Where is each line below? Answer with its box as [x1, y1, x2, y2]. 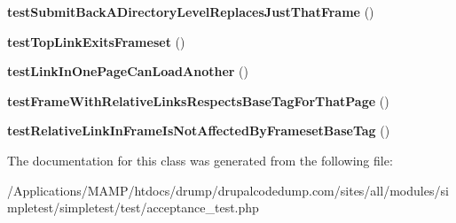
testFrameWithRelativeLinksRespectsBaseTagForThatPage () [7, 91, 389, 110]
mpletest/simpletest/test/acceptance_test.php [7, 198, 259, 217]
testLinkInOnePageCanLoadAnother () [7, 62, 248, 81]
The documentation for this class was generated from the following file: [7, 150, 393, 169]
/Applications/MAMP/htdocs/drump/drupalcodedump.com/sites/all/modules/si [7, 181, 449, 199]
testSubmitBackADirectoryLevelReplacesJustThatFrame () [7, 3, 374, 20]
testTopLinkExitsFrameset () [7, 32, 185, 50]
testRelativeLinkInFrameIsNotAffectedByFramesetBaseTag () [7, 121, 390, 140]
